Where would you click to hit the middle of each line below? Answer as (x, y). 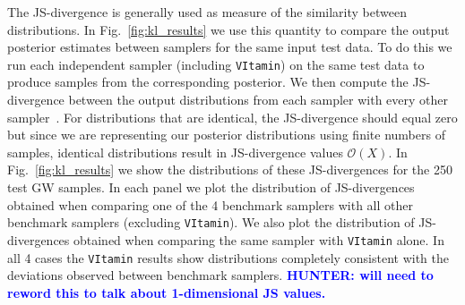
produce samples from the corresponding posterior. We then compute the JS (217, 82)
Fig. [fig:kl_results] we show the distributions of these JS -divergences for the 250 (230, 169)
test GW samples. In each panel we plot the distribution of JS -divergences (211, 187)
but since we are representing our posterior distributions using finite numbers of (226, 135)
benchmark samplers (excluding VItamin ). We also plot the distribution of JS (220, 222)
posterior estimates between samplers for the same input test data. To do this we (230, 47)
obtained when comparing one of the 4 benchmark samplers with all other (210, 204)
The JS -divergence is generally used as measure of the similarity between (207, 12)
